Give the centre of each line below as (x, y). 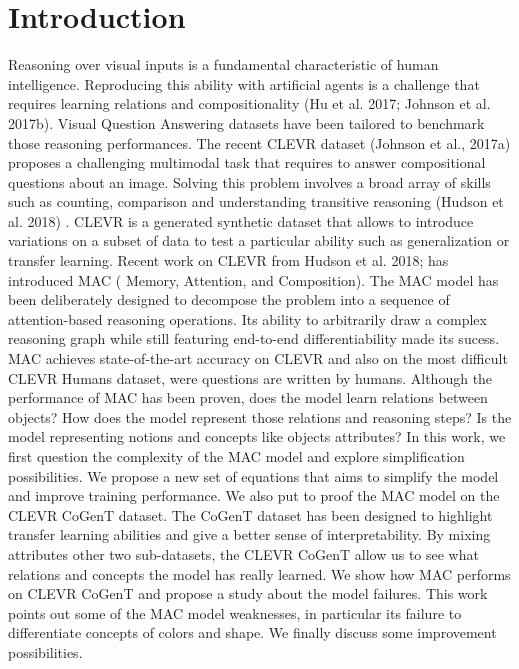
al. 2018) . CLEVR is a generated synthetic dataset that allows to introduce (241, 220)
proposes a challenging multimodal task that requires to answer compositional (247, 162)
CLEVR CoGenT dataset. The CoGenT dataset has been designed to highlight (250, 514)
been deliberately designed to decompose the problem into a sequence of (229, 299)
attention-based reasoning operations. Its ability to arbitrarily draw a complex (247, 318)
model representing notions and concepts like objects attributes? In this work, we (257, 436)
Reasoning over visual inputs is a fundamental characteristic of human (223, 64)
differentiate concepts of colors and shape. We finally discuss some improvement (252, 632)
